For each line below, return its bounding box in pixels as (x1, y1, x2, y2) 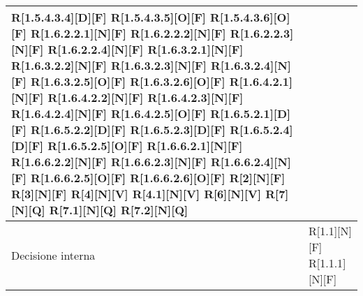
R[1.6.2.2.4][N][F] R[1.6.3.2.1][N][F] (47, 41, 244, 57)
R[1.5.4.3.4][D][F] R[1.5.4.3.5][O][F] (11, 9, 206, 25)
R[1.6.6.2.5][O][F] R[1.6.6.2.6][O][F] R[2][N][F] (30, 170, 286, 186)
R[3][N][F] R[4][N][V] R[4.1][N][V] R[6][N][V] (11, 186, 262, 202)
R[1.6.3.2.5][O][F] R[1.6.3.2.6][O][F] (30, 73, 225, 89)
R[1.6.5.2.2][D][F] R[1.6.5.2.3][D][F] (30, 121, 226, 138)
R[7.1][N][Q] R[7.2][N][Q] (49, 202, 188, 218)
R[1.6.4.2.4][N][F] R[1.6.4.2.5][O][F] (11, 105, 207, 121)
